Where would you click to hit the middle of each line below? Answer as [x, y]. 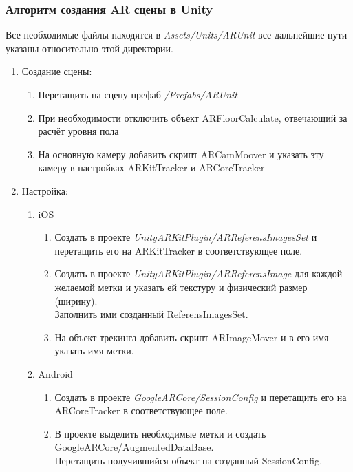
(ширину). [76, 300]
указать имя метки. [94, 351]
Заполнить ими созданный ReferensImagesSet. [151, 314]
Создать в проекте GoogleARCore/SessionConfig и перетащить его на [201, 397]
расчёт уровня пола [78, 131]
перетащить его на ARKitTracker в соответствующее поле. [179, 250]
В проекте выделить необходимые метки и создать [160, 433]
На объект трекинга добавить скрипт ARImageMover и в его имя [192, 337]
